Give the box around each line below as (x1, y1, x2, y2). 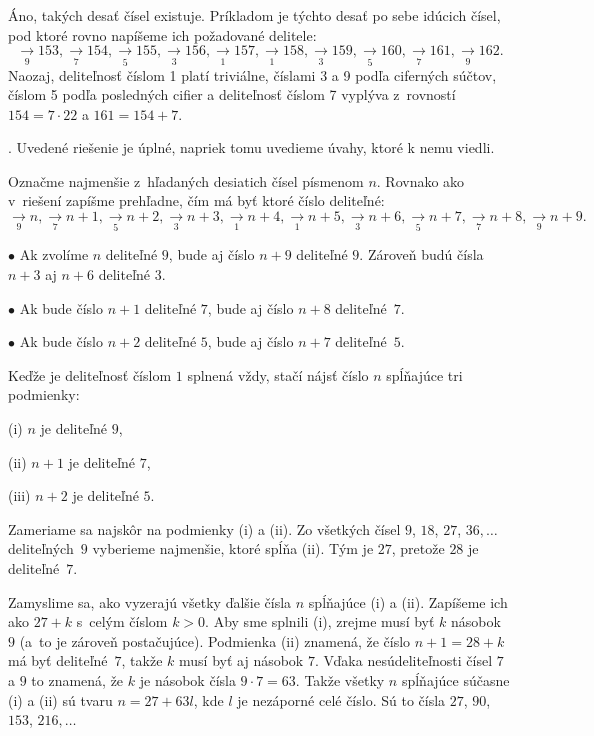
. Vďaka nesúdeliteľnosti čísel (314, 650, 493, 671)
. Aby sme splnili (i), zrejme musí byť (205, 611, 435, 632)
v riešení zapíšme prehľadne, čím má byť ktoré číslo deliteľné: (8, 190, 385, 211)
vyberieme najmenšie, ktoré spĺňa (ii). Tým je (92, 538, 374, 559)
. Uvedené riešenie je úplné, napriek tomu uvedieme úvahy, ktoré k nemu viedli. (8, 137, 495, 158)
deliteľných (8, 538, 74, 559)
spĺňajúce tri (386, 364, 463, 385)
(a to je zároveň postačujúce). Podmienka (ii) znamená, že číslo (19, 630, 411, 651)
